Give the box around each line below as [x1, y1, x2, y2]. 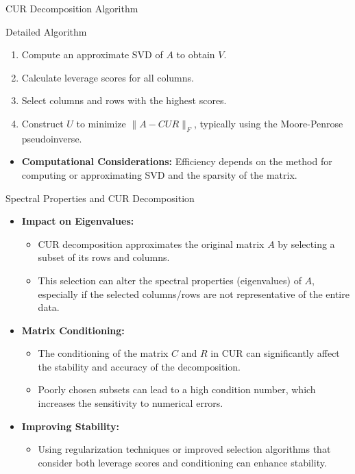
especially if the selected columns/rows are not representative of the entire [38, 286, 350, 301]
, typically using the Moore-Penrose [193, 116, 343, 130]
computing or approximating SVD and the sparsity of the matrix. [21, 167, 297, 182]
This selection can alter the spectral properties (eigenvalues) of [38, 273, 302, 287]
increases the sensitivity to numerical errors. [38, 396, 223, 410]
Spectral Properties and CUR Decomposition [5, 190, 195, 205]
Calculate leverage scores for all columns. [21, 70, 194, 84]
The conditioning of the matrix [38, 346, 169, 360]
